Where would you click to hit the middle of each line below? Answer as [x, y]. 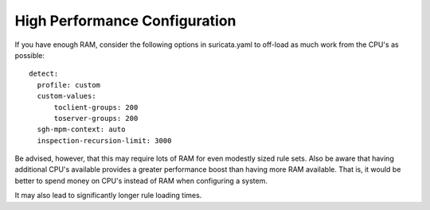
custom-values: [66, 96]
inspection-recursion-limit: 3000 [104, 140]
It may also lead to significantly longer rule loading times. [108, 196]
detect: [44, 74]
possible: [30, 55]
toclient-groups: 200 [96, 107]
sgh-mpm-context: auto [81, 130]
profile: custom [69, 85]
